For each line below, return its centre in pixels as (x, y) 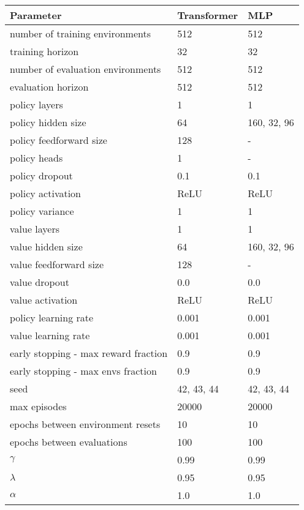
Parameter (36, 15)
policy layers (36, 104)
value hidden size (46, 246)
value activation (44, 300)
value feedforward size (57, 264)
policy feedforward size (59, 140)
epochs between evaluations (69, 442)
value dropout (40, 282)
